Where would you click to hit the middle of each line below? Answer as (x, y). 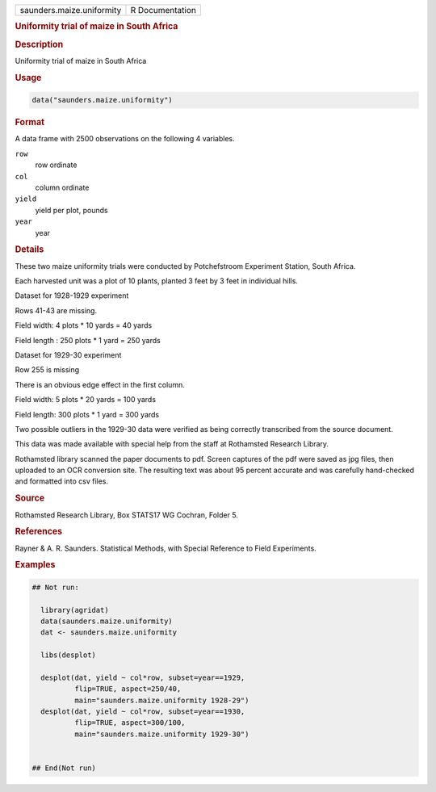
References (39, 531)
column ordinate (62, 187)
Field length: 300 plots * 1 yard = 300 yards (87, 414)
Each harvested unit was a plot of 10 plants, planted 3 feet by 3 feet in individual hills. (157, 281)
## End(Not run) (64, 768)
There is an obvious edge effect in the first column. (100, 384)
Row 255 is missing (47, 370)
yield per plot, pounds (71, 210)
